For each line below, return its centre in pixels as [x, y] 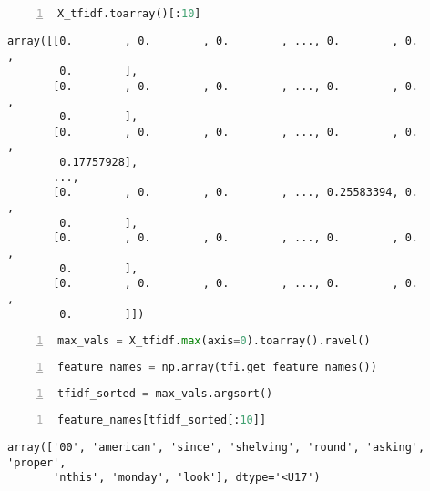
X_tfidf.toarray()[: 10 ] [129, 14]
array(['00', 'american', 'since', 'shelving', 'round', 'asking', [216, 447]
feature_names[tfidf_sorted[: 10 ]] [162, 419]
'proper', [37, 462]
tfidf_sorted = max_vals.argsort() [165, 394]
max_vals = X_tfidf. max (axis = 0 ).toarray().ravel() [214, 341]
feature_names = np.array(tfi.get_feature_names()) [217, 368]
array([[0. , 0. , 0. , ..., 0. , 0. [213, 41]
